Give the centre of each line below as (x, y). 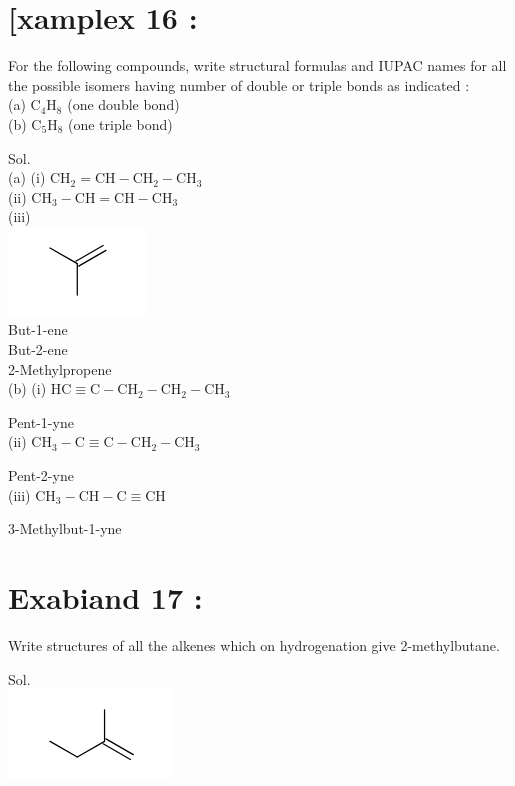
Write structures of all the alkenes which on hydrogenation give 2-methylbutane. (254, 644)
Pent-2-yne (41, 475)
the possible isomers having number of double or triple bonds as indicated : (239, 84)
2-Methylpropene (60, 368)
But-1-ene (38, 329)
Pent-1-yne (41, 421)
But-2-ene (38, 349)
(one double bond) (123, 104)
